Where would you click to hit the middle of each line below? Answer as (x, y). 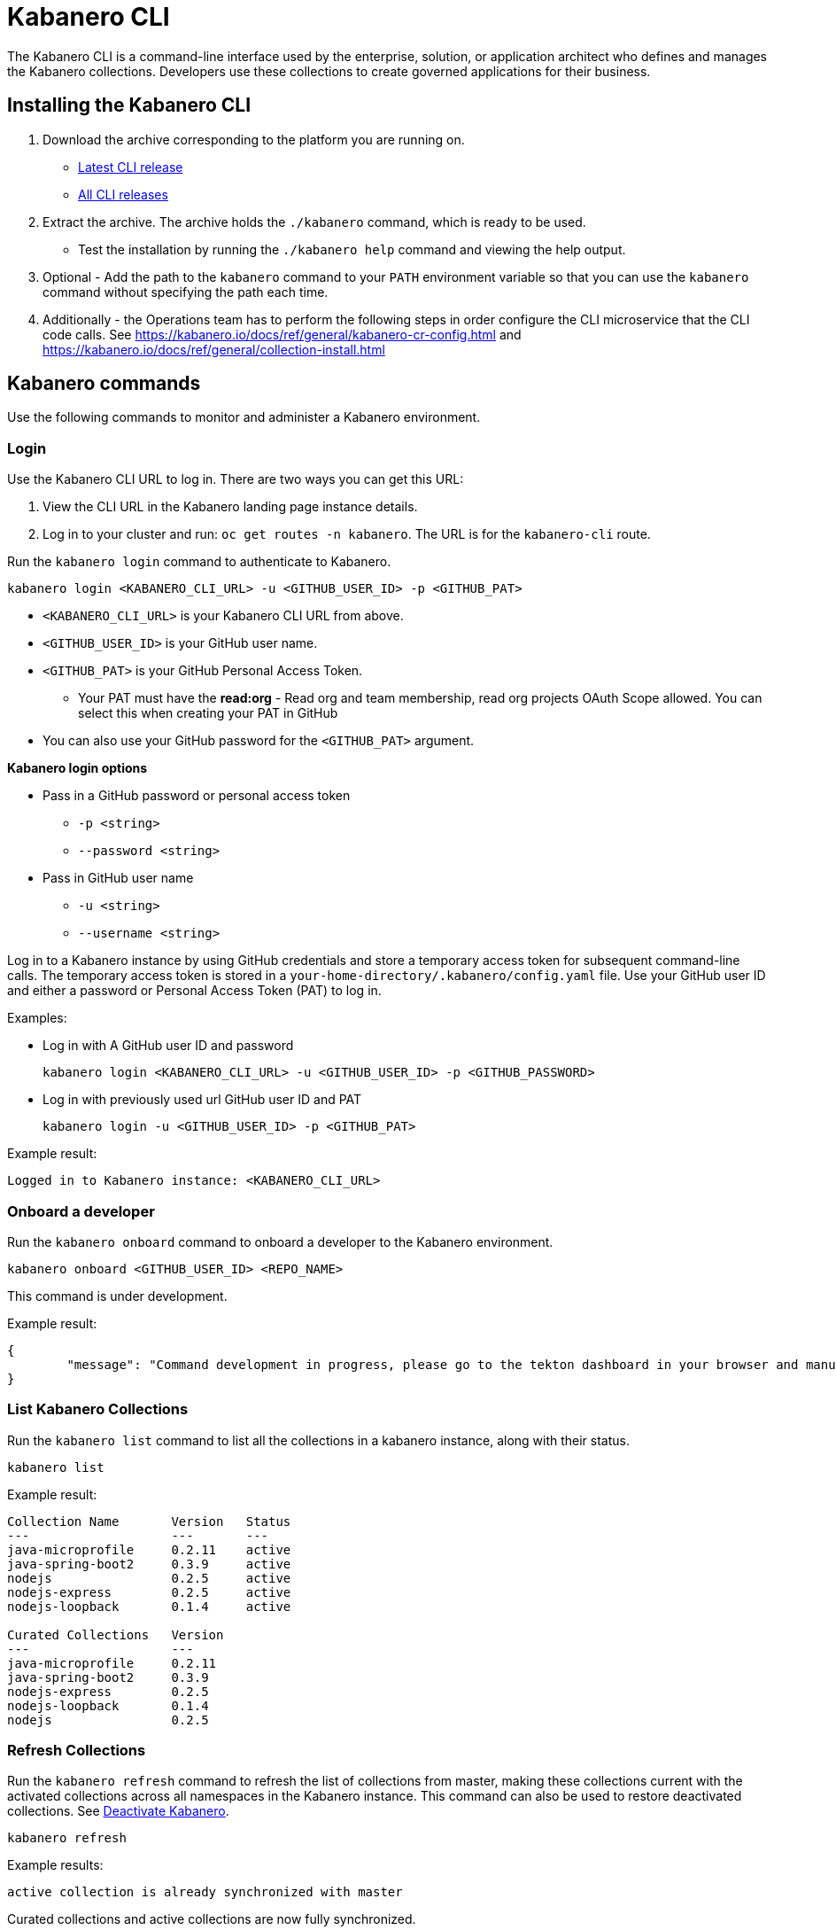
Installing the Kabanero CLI (129, 105)
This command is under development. (117, 1296)
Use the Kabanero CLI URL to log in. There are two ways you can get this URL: (236, 479)
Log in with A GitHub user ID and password (168, 1046)
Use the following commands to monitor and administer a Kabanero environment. (244, 417)
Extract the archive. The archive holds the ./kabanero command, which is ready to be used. (314, 222)
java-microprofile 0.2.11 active (149, 1549)
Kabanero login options (77, 768)
